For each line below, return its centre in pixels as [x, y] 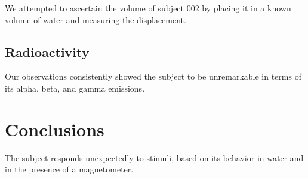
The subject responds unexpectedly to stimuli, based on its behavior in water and [154, 157]
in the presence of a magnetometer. [69, 169]
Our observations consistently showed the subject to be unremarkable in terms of [153, 76]
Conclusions [55, 129]
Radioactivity [47, 51]
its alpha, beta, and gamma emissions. [75, 88]
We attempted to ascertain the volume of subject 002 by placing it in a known [148, 8]
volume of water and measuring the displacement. [96, 19]
